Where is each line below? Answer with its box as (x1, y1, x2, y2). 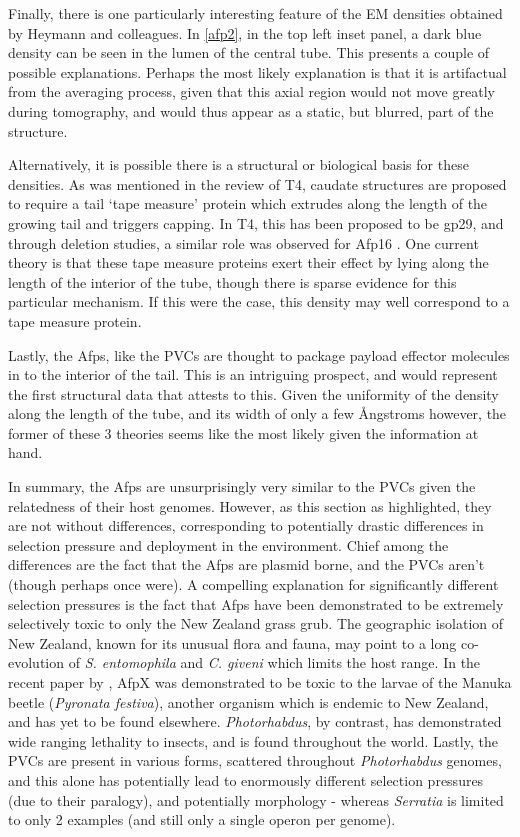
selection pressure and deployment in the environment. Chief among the (8, 534, 449, 555)
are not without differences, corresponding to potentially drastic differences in (8, 515, 484, 536)
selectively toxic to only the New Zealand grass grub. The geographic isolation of (8, 613, 504, 634)
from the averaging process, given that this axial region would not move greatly (8, 81, 495, 102)
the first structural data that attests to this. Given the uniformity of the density (8, 383, 499, 404)
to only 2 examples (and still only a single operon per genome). (8, 809, 396, 830)
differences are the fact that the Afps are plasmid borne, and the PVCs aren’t (8, 554, 485, 575)
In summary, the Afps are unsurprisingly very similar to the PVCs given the (8, 476, 476, 497)
